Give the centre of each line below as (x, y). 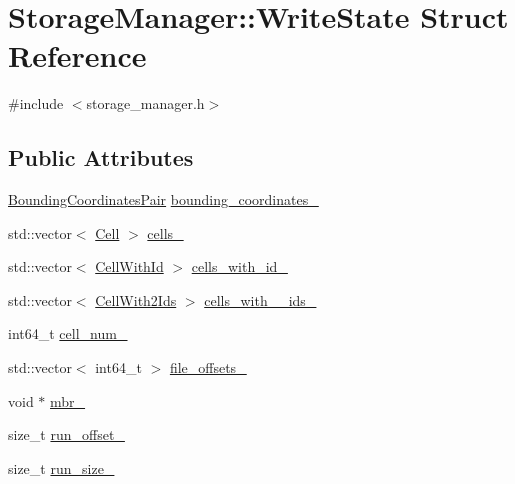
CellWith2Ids (136, 299)
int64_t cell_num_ (68, 333)
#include (36, 103)
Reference (77, 55)
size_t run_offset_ (66, 434)
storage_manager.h (145, 103)
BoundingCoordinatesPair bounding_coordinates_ (163, 199)
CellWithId (129, 266)
